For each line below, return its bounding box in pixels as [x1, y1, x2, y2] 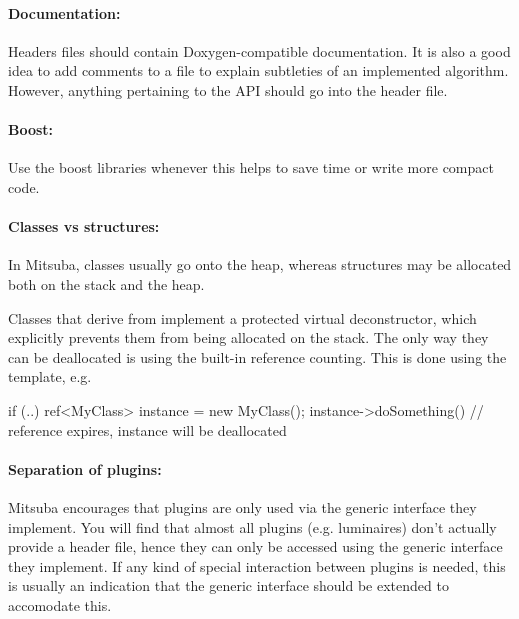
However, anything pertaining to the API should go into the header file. [8, 79, 448, 100]
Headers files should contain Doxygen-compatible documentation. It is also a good [8, 40, 511, 61]
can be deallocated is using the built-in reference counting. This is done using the [8, 346, 507, 367]
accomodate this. [8, 594, 112, 615]
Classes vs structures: [8, 216, 160, 237]
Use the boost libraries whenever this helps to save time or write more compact [8, 157, 494, 178]
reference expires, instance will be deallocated [8, 419, 287, 440]
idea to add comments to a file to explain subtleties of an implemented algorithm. [8, 60, 509, 81]
